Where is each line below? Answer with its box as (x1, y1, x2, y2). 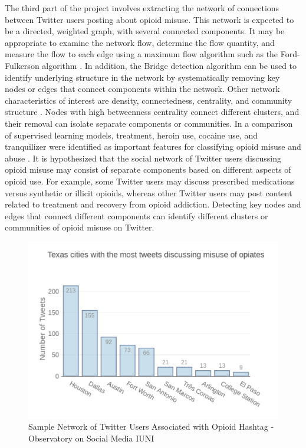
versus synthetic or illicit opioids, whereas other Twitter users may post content (5, 186, 292, 199)
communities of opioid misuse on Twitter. (5, 221, 154, 233)
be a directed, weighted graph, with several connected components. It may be (5, 25, 285, 37)
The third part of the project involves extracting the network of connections (5, 2, 279, 14)
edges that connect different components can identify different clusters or (5, 209, 268, 222)
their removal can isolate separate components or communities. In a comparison (5, 117, 293, 129)
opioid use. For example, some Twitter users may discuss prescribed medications (5, 174, 295, 187)
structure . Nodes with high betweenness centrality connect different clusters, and (5, 106, 300, 118)
